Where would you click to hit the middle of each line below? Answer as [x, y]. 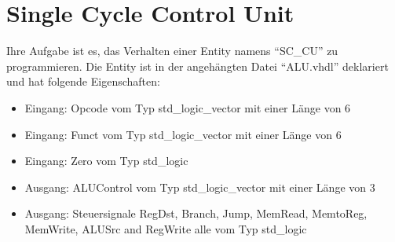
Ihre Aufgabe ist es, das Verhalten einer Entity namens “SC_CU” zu [172, 51]
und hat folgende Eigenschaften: [83, 81]
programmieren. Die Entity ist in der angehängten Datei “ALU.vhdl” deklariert [197, 66]
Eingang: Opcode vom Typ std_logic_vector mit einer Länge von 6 [188, 107]
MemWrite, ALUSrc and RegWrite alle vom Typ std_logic [166, 228]
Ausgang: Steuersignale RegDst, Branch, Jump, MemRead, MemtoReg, [196, 213]
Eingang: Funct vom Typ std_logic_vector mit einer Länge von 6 [183, 134]
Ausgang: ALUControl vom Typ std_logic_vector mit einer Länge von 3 [200, 187]
